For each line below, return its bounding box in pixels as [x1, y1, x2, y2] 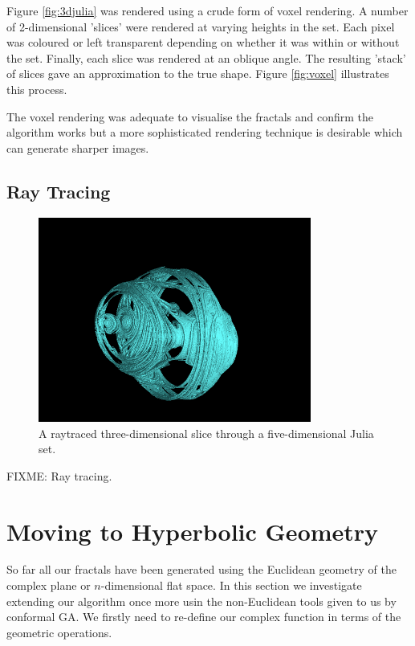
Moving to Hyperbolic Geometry [6, 514, 379, 547]
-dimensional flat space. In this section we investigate [100, 577, 362, 594]
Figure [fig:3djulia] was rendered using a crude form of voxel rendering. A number [6, 2, 409, 18]
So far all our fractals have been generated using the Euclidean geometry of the [6, 561, 397, 578]
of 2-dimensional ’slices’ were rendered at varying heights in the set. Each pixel [6, 18, 395, 35]
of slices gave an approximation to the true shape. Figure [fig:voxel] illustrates [6, 65, 389, 82]
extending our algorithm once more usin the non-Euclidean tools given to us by [6, 592, 397, 609]
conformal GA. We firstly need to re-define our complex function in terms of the [6, 608, 401, 625]
